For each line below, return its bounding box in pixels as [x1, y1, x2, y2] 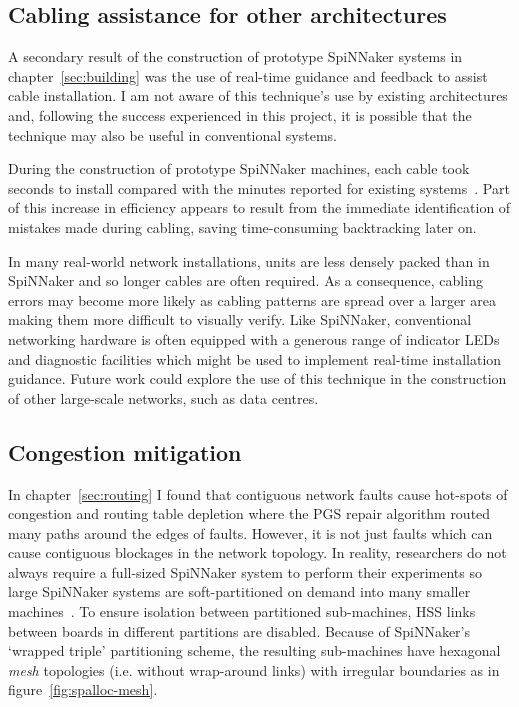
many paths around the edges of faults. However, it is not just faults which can [8, 522, 493, 543]
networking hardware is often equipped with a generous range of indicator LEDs [8, 328, 500, 349]
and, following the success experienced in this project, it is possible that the [8, 104, 472, 125]
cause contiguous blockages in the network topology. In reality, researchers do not [8, 542, 507, 563]
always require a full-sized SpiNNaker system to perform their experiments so [8, 561, 482, 582]
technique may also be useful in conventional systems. [8, 124, 337, 145]
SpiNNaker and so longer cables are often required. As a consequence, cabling [8, 270, 483, 291]
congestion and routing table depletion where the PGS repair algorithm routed [8, 503, 491, 524]
